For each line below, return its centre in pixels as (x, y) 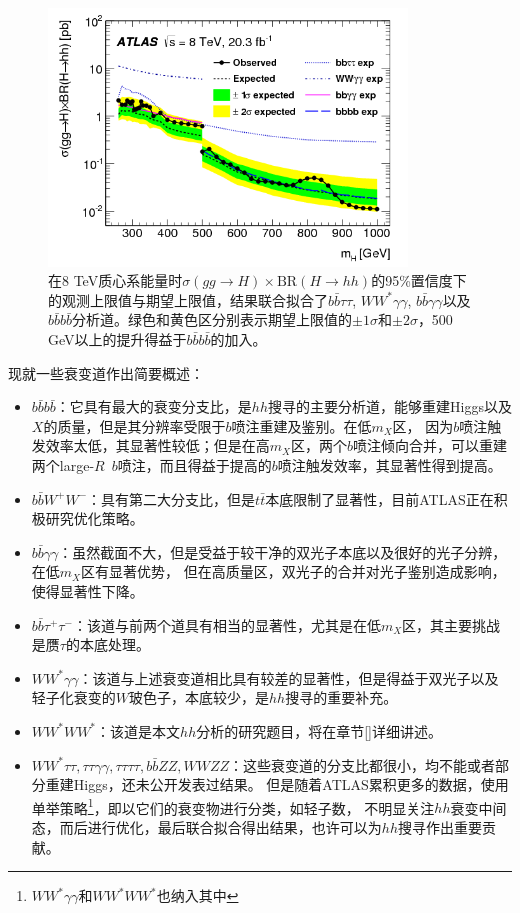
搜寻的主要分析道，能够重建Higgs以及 (390, 406)
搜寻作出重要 (439, 827)
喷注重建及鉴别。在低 (301, 425)
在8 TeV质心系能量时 (115, 280)
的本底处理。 (107, 644)
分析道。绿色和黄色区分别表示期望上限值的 (212, 319)
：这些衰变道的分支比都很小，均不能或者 (362, 764)
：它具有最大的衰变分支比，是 (153, 406)
